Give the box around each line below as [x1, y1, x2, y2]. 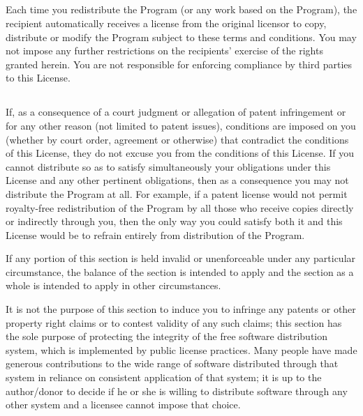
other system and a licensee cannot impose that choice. [6, 397, 241, 412]
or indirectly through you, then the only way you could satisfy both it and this [6, 214, 343, 229]
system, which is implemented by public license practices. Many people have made [6, 342, 357, 357]
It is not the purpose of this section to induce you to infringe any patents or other [6, 302, 356, 316]
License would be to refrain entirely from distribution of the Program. [6, 227, 305, 242]
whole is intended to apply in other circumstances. [6, 278, 221, 293]
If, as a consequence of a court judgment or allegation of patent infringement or [6, 105, 346, 119]
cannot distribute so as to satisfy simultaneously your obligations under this [6, 159, 331, 174]
